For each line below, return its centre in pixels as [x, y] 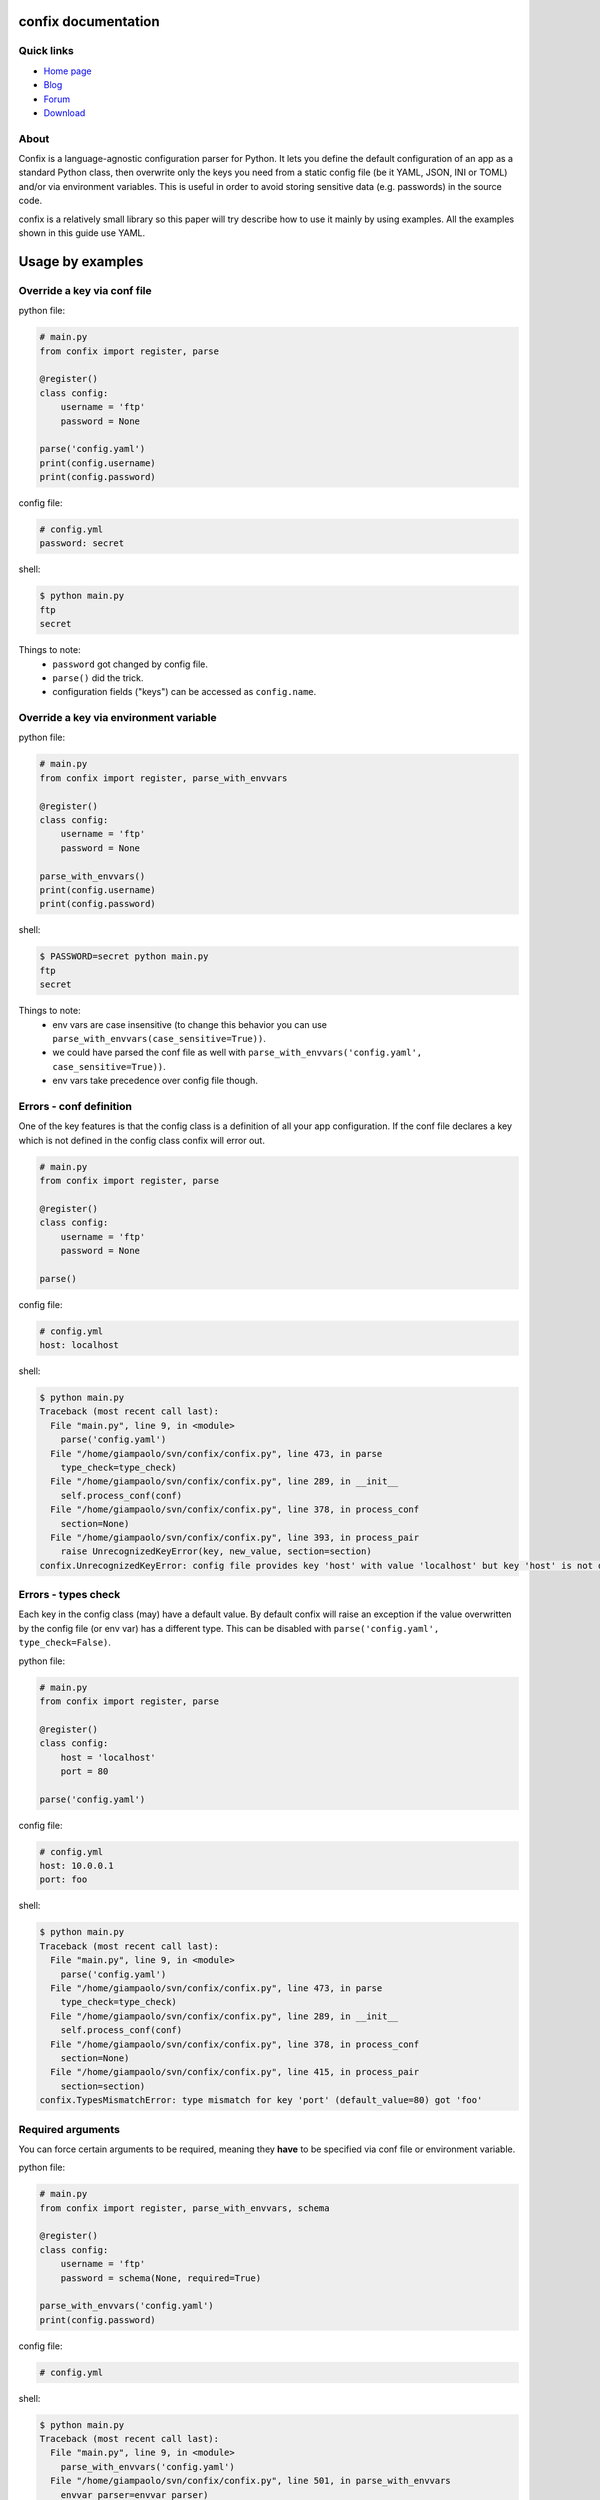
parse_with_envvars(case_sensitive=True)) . [159, 1038]
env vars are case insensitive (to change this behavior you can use [190, 1024]
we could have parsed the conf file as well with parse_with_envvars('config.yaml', [237, 1052]
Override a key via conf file [85, 290]
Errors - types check [69, 1595]
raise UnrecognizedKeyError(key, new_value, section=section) [216, 1551]
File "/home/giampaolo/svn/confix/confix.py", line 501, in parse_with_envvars [251, 2481]
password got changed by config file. [130, 664]
